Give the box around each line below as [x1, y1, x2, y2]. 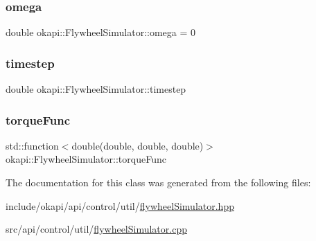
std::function [6, 138, 59, 152]
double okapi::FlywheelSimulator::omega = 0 [6, 25, 196, 39]
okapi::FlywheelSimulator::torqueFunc [6, 152, 166, 166]
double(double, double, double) [71, 138, 204, 152]
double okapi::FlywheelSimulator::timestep [6, 82, 186, 96]
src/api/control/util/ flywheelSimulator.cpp [6, 222, 187, 236]
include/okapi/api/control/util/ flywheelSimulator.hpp [6, 198, 234, 213]
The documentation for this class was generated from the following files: [6, 175, 311, 190]
